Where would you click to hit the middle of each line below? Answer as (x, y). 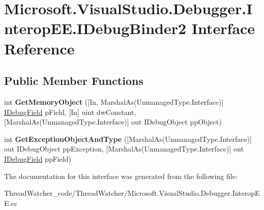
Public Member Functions (74, 81)
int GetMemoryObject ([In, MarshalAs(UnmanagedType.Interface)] (114, 101)
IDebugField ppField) (38, 158)
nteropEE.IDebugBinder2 (95, 28)
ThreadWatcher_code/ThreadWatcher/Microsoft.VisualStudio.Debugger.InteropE (132, 193)
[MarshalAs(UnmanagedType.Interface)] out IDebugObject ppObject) (113, 122)
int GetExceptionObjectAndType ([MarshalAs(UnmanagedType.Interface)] (128, 139)
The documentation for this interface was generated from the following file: (121, 176)
